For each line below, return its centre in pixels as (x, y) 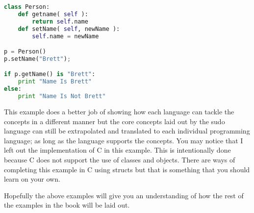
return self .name (60, 21)
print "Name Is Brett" (55, 82)
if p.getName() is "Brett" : (50, 74)
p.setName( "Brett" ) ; (38, 59)
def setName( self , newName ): (69, 29)
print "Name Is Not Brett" (62, 96)
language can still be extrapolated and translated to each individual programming (127, 131)
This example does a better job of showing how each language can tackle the (119, 111)
